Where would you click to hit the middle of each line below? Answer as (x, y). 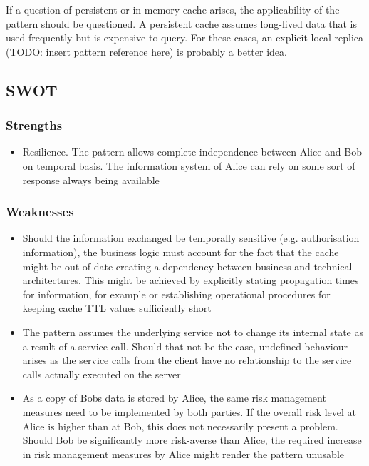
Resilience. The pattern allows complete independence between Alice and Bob (192, 152)
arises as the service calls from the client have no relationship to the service (187, 360)
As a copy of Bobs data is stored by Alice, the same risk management (174, 398)
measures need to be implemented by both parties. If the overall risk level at (189, 411)
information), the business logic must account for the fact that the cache (181, 252)
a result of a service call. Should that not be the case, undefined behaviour (185, 346)
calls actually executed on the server (102, 374)
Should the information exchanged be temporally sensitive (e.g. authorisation (191, 238)
